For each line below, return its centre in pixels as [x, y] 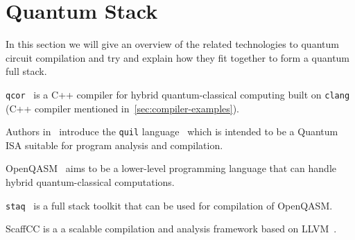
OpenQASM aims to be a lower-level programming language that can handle [171, 168]
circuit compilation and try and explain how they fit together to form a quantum [178, 57]
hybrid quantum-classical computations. [90, 182]
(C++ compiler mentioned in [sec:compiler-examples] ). [123, 108]
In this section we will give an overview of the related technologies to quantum [172, 44]
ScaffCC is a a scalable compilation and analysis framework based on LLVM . [171, 229]
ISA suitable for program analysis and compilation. [114, 145]
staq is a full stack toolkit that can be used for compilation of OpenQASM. [169, 205]
